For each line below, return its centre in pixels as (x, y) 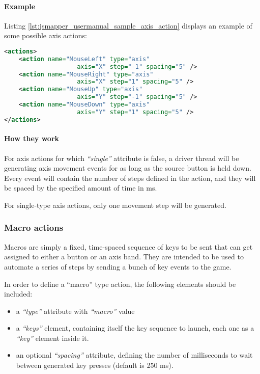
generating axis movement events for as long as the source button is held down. (128, 168)
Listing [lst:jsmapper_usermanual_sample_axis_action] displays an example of (128, 25)
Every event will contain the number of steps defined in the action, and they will (130, 178)
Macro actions (34, 228)
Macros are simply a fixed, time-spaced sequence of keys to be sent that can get (128, 246)
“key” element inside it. (52, 338)
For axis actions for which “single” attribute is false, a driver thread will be (122, 158)
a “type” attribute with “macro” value (75, 311)
